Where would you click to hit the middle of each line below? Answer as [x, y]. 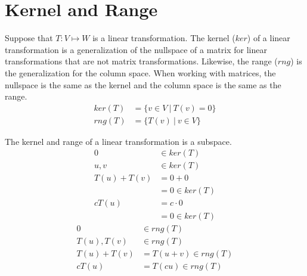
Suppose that [29, 38]
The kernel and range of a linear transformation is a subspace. [118, 141]
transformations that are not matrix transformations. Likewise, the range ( [141, 61]
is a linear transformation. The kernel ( [164, 38]
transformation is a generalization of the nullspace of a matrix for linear [136, 49]
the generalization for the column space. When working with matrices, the [140, 72]
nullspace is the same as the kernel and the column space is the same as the [143, 84]
